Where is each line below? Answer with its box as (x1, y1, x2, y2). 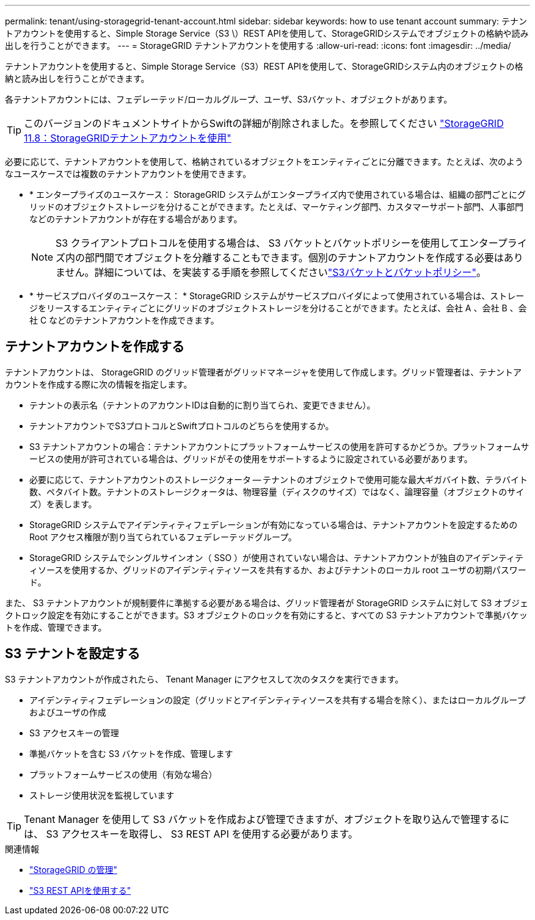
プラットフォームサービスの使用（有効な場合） (29, 769, 217, 780)
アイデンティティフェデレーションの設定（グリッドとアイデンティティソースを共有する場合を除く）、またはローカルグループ (29, 694, 526, 705)
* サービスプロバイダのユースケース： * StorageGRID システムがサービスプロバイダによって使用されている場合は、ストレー (29, 291, 525, 301)
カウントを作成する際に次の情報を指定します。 (5, 379, 192, 389)
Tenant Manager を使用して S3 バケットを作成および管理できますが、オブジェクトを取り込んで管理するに (24, 813, 510, 825)
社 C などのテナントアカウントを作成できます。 (29, 315, 219, 325)
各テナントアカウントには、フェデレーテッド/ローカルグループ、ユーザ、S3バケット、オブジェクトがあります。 (5, 94, 453, 104)
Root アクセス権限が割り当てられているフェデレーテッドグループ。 (29, 531, 297, 542)
